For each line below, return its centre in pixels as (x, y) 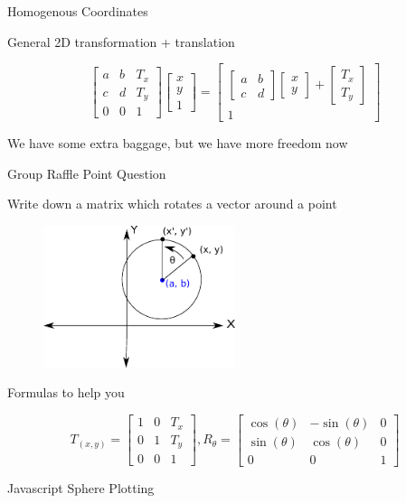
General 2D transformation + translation (121, 41)
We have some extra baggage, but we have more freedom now (178, 143)
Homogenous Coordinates (78, 11)
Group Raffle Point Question (87, 173)
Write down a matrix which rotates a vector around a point (172, 204)
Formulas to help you (66, 392)
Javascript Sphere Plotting (81, 487)
